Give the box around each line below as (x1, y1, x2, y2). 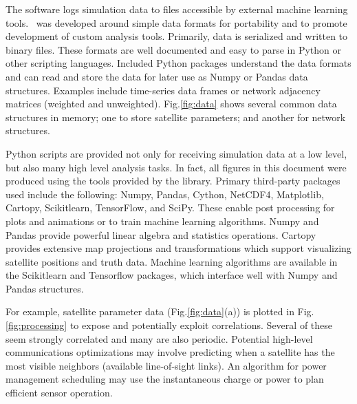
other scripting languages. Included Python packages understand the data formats (6, 56, 351, 70)
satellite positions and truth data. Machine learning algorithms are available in (6, 254, 338, 268)
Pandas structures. (6, 281, 84, 295)
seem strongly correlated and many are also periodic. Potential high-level (6, 331, 313, 345)
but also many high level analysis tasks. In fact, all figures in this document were (6, 160, 347, 174)
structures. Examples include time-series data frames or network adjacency (6, 83, 321, 97)
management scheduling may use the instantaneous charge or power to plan (6, 372, 324, 386)
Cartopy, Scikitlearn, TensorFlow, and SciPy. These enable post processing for (6, 200, 335, 215)
